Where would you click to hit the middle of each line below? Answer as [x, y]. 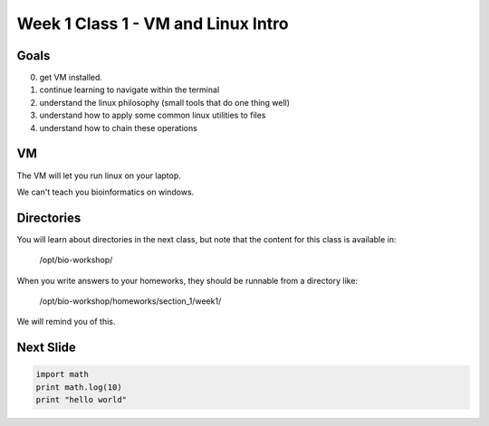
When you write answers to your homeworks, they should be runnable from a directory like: [187, 280]
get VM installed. [71, 78]
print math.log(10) [79, 387]
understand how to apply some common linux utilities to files [153, 115]
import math [62, 374]
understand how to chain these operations [119, 128]
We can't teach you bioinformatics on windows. [105, 192]
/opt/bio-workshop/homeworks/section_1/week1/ [130, 301]
